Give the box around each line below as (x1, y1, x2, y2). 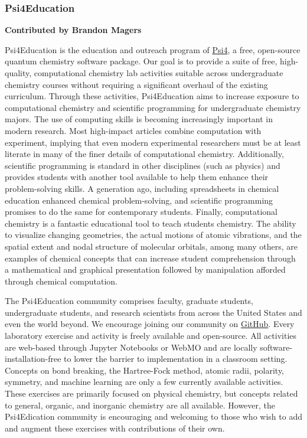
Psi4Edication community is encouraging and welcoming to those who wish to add (5, 410, 302, 423)
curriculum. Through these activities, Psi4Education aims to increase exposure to (5, 90, 299, 102)
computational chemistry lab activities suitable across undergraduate (34, 67, 283, 79)
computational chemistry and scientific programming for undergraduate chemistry (5, 101, 301, 113)
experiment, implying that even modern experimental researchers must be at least (5, 136, 301, 148)
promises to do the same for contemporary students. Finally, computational (5, 205, 277, 218)
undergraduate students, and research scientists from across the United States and (5, 306, 302, 318)
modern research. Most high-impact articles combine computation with (5, 124, 262, 136)
